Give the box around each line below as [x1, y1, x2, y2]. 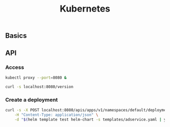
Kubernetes [60, 3, 110, 15]
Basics [5, 31, 27, 40]
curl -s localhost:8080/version [5, 84, 73, 89]
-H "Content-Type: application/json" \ [14, 112, 99, 117]
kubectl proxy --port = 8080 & [5, 75, 67, 80]
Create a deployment [5, 96, 58, 103]
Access [5, 63, 24, 71]
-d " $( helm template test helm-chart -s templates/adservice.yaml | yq [14, 117, 168, 122]
